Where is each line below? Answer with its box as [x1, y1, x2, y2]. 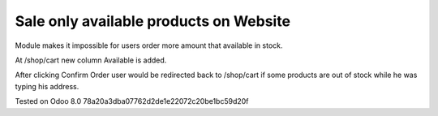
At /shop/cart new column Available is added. [15, 55, 167, 65]
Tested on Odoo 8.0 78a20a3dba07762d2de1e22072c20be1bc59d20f [15, 97, 249, 106]
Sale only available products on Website [15, 12, 291, 30]
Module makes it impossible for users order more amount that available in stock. [15, 41, 283, 50]
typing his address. [15, 81, 79, 91]
